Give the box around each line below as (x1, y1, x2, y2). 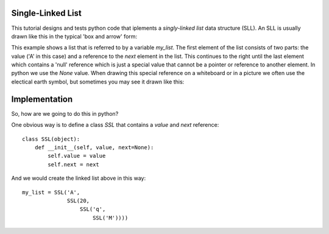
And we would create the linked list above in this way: (11, 174, 146, 182)
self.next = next (48, 161, 100, 168)
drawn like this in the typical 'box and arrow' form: (11, 32, 137, 40)
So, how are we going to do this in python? (11, 110, 119, 117)
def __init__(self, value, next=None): (34, 144, 154, 151)
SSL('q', (79, 206, 106, 213)
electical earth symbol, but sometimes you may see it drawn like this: (11, 78, 185, 85)
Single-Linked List (11, 8, 82, 18)
